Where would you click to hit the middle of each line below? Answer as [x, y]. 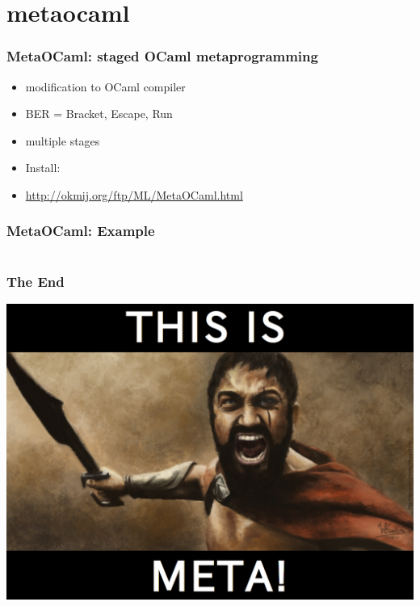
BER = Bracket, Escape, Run [99, 114]
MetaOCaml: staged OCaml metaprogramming [162, 56]
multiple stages [63, 140]
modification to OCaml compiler [105, 86]
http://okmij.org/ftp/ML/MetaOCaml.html [134, 194]
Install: [43, 168]
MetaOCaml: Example [81, 231]
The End [36, 281]
